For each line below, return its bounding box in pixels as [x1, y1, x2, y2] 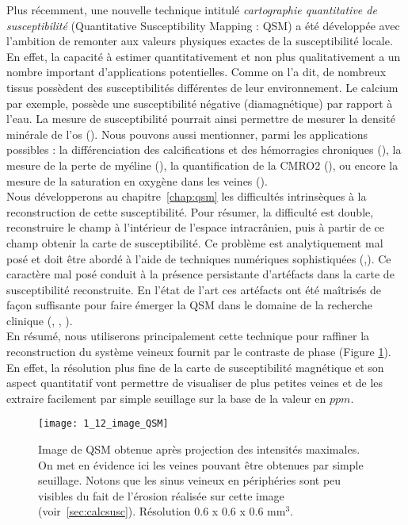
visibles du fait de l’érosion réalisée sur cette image [38, 487, 284, 504]
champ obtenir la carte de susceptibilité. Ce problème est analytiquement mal [6, 234, 383, 251]
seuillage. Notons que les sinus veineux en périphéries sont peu [38, 472, 341, 489]
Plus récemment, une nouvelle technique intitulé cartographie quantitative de [6, 2, 377, 17]
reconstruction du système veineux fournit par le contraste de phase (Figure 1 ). [6, 343, 391, 360]
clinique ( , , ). [6, 312, 73, 328]
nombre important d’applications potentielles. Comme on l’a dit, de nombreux [6, 63, 387, 80]
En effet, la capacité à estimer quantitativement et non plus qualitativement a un [6, 48, 401, 64]
